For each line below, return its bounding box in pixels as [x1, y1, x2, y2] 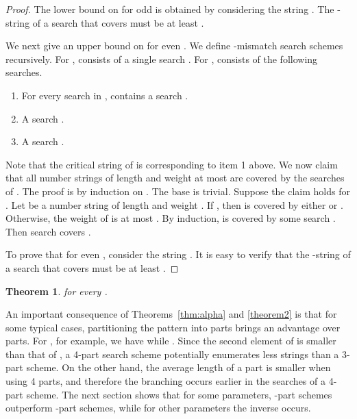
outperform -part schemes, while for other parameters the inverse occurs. [5, 401, 311, 415]
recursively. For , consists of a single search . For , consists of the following [5, 51, 318, 66]
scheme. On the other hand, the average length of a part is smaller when [26, 360, 331, 374]
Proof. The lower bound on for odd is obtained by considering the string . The [5, 2, 334, 16]
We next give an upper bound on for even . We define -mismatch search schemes [5, 38, 343, 53]
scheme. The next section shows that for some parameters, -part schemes [26, 387, 332, 401]
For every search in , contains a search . [21, 88, 188, 102]
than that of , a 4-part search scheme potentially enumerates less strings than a [5, 346, 339, 361]
